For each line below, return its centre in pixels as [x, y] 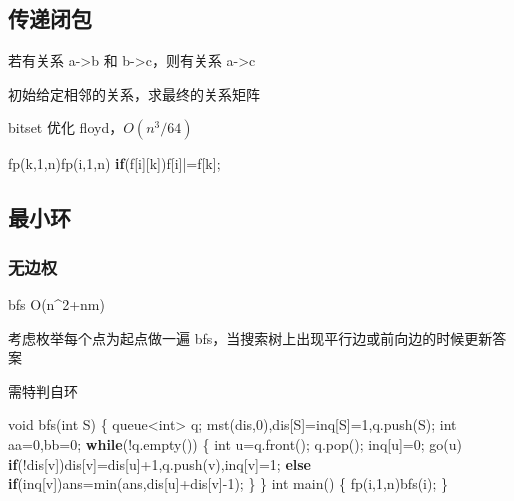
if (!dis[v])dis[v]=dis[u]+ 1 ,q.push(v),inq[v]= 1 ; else [159, 463]
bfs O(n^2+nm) [56, 303]
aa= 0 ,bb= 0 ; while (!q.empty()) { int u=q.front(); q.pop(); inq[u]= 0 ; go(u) [235, 443]
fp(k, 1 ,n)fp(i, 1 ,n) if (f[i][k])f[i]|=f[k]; [114, 163]
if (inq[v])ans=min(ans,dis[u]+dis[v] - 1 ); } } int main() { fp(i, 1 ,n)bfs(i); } [228, 483]
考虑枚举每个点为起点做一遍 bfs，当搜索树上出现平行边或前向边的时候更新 [250, 337]
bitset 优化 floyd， [66, 127]
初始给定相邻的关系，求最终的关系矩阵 [134, 93]
